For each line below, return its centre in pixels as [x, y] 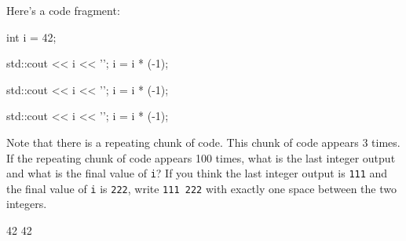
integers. [27, 204]
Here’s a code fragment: [63, 10]
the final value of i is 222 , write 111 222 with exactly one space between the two [201, 188]
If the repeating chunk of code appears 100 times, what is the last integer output [201, 157]
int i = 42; [31, 37]
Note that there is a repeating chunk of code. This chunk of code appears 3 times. [203, 142]
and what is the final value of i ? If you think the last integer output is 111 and [197, 173]
